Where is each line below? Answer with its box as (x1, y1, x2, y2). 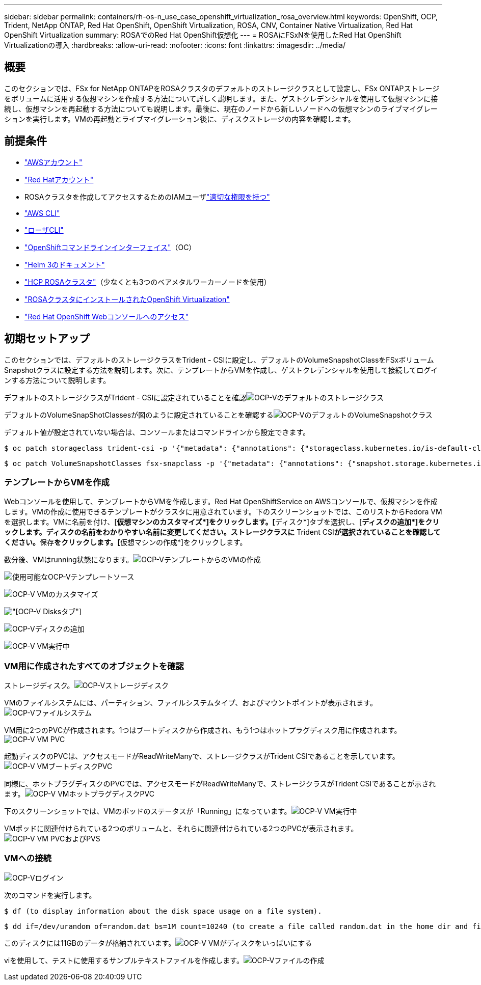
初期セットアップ (4, 332, 90, 345)
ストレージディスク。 (4, 681, 74, 690)
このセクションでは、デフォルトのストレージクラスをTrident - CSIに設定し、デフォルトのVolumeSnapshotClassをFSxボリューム (4, 355, 434, 364)
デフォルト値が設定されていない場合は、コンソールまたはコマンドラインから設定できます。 (4, 427, 310, 436)
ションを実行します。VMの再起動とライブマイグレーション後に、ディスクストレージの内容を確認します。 (4, 114, 355, 123)
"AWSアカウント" (24, 157, 83, 167)
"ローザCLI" (24, 225, 64, 234)
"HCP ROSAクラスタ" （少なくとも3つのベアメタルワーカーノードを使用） (24, 277, 271, 286)
